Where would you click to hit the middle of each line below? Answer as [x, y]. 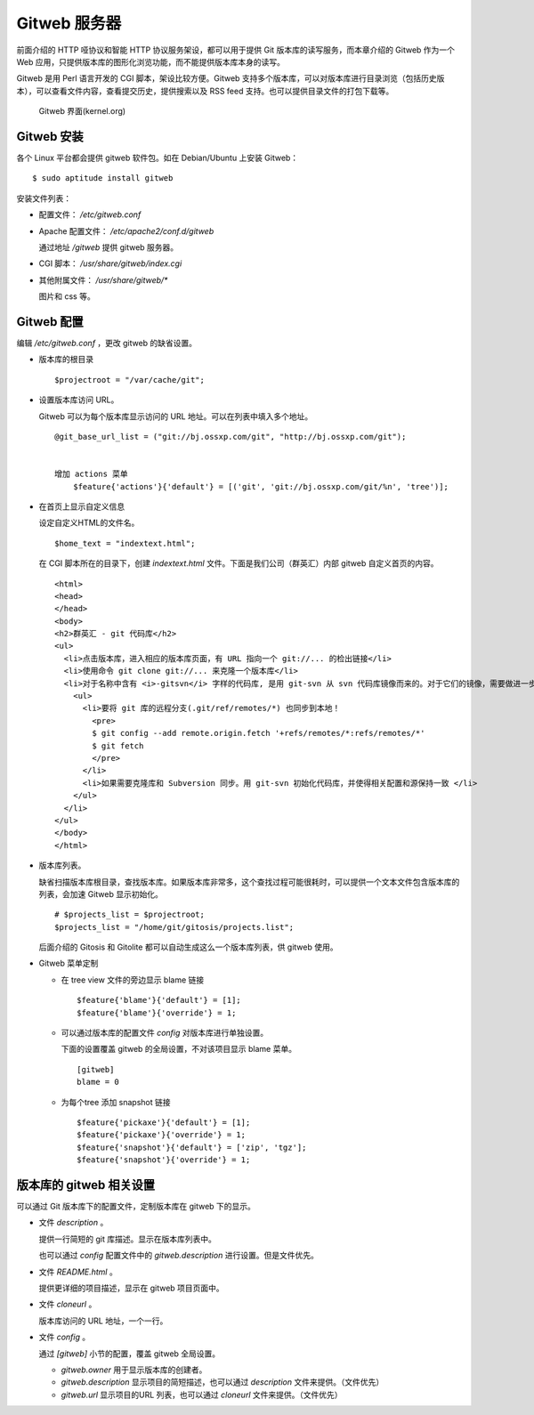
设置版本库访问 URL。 [79, 400]
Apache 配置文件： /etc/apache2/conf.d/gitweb [126, 230]
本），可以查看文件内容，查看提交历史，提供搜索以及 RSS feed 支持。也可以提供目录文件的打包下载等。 [205, 91]
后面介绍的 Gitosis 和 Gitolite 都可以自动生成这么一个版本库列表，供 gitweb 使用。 [188, 947]
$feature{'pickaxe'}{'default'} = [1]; [164, 1122]
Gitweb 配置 [50, 322]
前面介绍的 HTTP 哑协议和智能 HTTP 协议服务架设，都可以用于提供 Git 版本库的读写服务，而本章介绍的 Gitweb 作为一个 [236, 50]
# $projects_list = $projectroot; [129, 915]
